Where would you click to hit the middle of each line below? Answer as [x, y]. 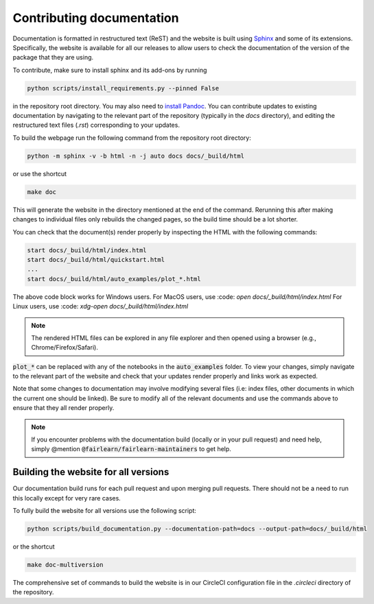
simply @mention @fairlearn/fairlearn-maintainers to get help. [131, 449]
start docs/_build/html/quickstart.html [96, 259]
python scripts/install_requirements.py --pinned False [123, 88]
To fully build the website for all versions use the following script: [105, 511]
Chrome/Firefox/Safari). [65, 348]
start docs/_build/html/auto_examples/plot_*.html [114, 279]
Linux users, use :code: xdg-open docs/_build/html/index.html [101, 306]
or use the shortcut [40, 173]
